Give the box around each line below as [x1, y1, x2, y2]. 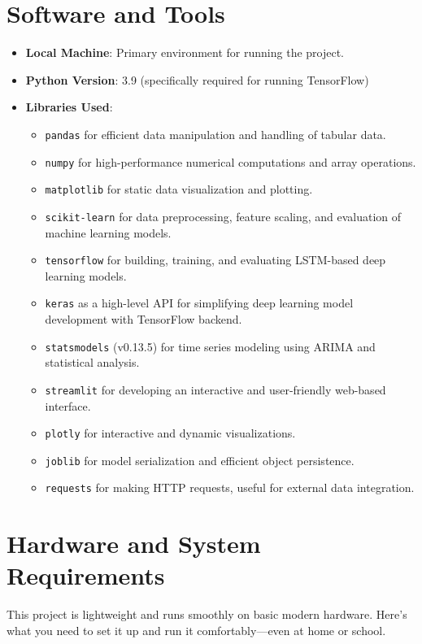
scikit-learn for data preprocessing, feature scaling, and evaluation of [45, 207, 402, 224]
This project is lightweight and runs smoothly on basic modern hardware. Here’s [7, 606, 407, 623]
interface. [45, 397, 91, 414]
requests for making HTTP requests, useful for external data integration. [45, 479, 415, 496]
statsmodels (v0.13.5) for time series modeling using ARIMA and [45, 337, 376, 355]
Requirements [7, 559, 165, 592]
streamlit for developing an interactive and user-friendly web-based [45, 381, 386, 398]
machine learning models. [45, 224, 172, 241]
